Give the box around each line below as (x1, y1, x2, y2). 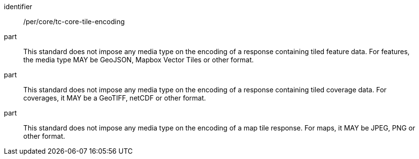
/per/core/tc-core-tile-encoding (23, 17, 125, 26)
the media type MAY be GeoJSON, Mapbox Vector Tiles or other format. (23, 56, 254, 64)
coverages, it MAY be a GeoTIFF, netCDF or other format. (23, 94, 206, 102)
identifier (4, 2, 33, 11)
